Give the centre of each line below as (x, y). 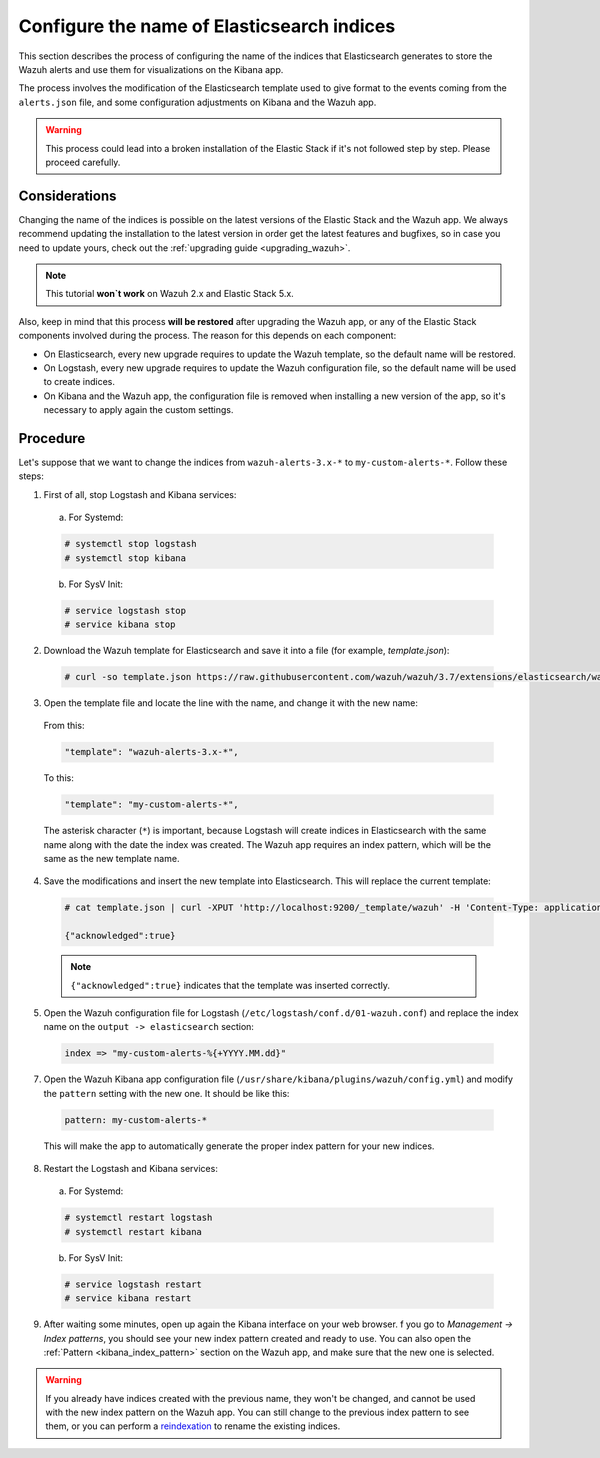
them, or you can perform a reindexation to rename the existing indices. (193, 1426)
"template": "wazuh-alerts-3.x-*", (151, 752)
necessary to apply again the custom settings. (138, 410)
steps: (31, 476)
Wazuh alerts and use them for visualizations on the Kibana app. (151, 69)
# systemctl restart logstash (138, 1218)
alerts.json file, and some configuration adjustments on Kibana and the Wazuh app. (197, 102)
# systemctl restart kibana (133, 1231)
